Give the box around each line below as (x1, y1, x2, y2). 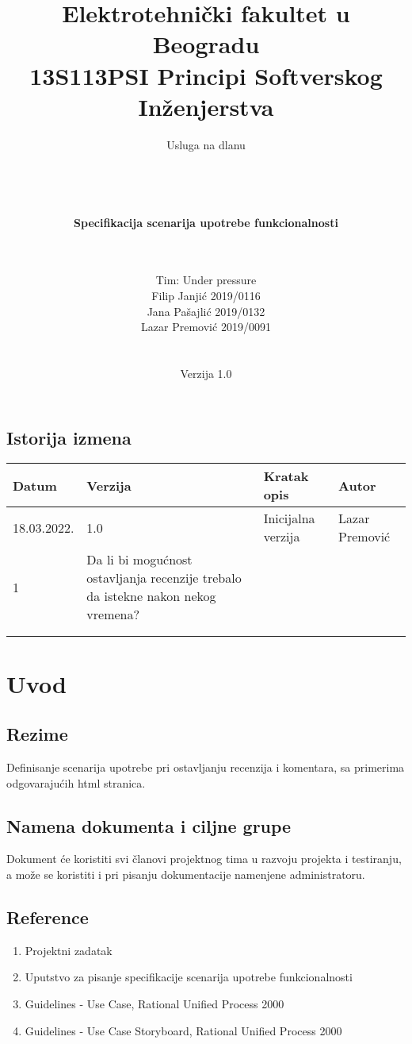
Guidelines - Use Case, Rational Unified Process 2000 (25, 995, 284, 1011)
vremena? (86, 605, 140, 624)
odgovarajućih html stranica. (6, 774, 146, 791)
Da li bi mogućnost (86, 550, 193, 569)
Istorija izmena (6, 425, 132, 449)
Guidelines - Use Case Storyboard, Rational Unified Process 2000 (25, 1022, 342, 1038)
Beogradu (152, 28, 260, 60)
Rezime (6, 722, 68, 746)
